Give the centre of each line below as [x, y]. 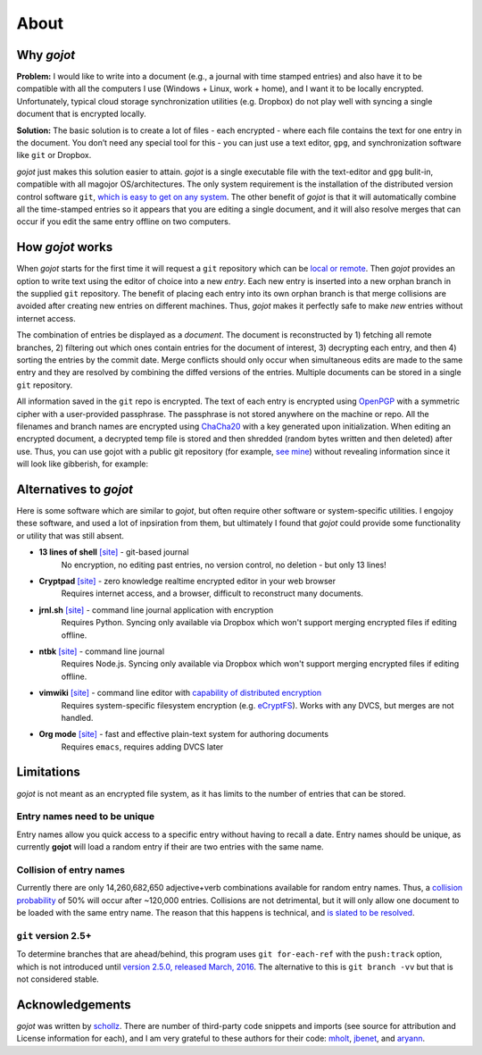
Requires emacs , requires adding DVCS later [142, 747]
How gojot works [65, 247]
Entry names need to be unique [86, 816]
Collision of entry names [71, 869]
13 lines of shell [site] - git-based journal [114, 552]
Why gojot [46, 55]
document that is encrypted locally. [81, 114]
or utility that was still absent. [71, 535]
